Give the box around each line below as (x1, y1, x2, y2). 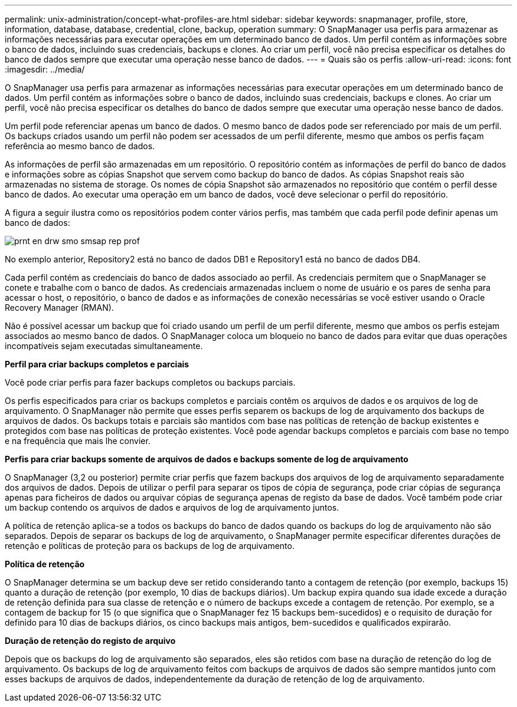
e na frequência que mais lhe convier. (5, 436, 150, 446)
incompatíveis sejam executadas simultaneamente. (5, 341, 203, 351)
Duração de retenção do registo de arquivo (5, 636, 176, 646)
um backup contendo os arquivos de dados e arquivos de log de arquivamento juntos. (5, 502, 339, 512)
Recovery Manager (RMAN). (5, 302, 114, 313)
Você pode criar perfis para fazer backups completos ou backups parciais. (5, 377, 296, 387)
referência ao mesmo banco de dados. (5, 141, 155, 151)
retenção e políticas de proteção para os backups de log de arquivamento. (5, 541, 295, 551)
